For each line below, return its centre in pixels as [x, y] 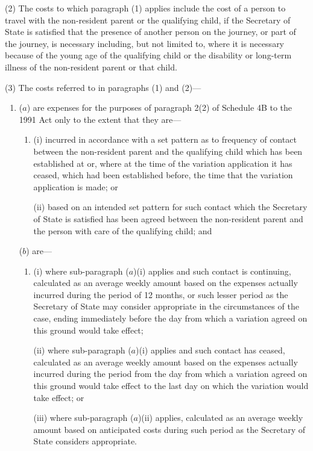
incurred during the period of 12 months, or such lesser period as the [161, 294]
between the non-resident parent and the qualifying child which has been [168, 151]
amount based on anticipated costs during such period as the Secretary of [169, 429]
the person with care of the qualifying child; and [123, 230]
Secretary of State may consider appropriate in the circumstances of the [166, 306]
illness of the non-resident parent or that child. [91, 67]
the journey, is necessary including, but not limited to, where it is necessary [145, 43]
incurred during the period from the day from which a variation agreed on [170, 374]
